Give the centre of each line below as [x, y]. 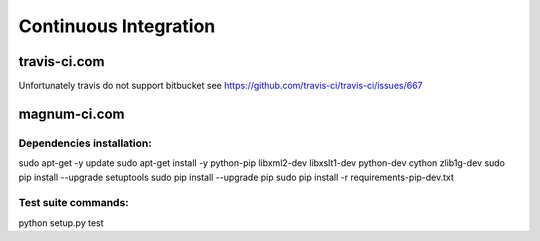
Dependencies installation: [85, 143]
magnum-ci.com [71, 113]
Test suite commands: [73, 203]
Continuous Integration [117, 26]
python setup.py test [61, 222]
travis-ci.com [61, 61]
